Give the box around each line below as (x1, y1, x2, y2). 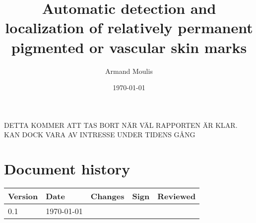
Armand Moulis (105, 65, 153, 76)
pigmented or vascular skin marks (11, 37, 247, 57)
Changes (90, 190, 125, 202)
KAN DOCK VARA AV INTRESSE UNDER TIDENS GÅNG (4, 129, 195, 140)
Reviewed (157, 190, 196, 202)
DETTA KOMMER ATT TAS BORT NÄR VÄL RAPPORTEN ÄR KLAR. (4, 119, 238, 130)
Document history (4, 159, 130, 179)
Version (8, 190, 38, 202)
